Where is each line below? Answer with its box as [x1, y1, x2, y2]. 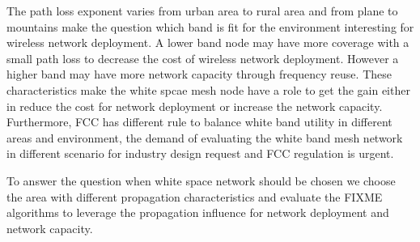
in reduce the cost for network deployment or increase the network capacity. [6, 97, 383, 114]
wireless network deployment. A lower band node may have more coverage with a [6, 34, 409, 51]
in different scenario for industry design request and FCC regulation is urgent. [6, 145, 394, 162]
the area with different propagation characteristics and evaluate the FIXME [6, 188, 383, 205]
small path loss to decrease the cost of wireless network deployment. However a [6, 49, 399, 66]
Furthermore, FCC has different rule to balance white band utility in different [6, 113, 392, 130]
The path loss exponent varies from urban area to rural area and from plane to [6, 2, 398, 19]
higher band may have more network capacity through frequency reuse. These [6, 66, 392, 83]
